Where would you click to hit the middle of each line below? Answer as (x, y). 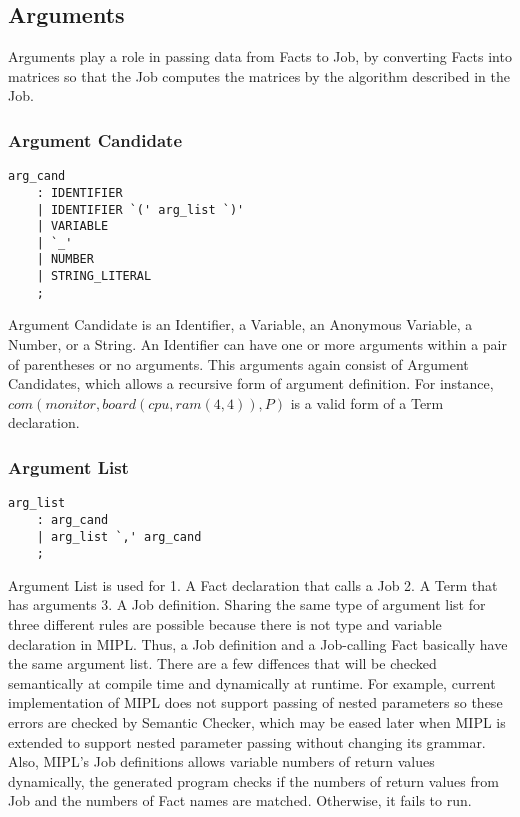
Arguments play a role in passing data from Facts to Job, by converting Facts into (260, 56)
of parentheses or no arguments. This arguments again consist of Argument (238, 363)
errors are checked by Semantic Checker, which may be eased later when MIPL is (257, 722)
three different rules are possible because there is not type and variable (225, 624)
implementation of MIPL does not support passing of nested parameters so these (255, 702)
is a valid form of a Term (367, 402)
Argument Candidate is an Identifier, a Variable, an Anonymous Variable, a (240, 324)
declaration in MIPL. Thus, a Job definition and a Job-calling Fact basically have (258, 643)
